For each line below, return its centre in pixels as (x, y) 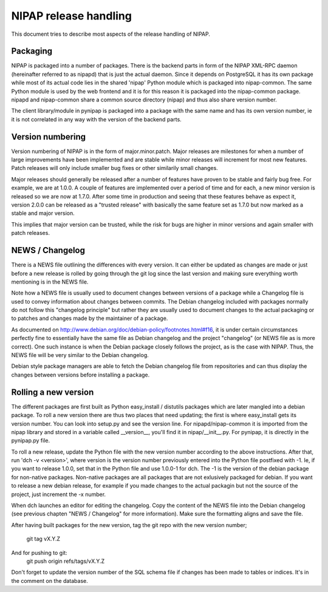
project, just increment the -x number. (59, 494)
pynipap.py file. (31, 441)
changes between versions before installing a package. (80, 375)
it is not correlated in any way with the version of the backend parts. (96, 119)
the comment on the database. (50, 580)
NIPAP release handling (71, 16)
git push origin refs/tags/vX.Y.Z (66, 561)
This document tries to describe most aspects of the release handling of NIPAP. (111, 34)
